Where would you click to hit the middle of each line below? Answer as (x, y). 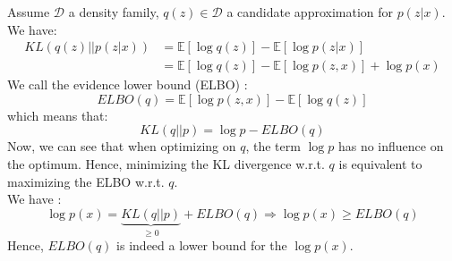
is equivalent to (380, 164)
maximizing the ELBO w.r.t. (86, 181)
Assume (29, 12)
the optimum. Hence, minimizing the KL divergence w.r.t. (166, 164)
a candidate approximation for (310, 12)
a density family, (114, 12)
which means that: (58, 115)
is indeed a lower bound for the (202, 245)
